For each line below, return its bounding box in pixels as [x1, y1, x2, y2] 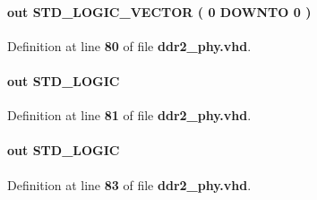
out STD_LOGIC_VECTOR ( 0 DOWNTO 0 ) [7, 2, 312, 21]
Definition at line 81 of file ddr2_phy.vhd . [7, 106, 252, 125]
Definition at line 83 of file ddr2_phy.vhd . [7, 175, 252, 194]
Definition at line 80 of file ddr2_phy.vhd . [7, 36, 252, 55]
